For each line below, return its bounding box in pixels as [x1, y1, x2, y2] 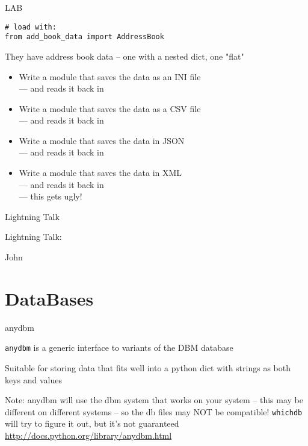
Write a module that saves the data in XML [19, 166, 182, 179]
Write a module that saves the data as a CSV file [19, 102, 201, 115]
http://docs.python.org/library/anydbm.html [5, 429, 172, 442]
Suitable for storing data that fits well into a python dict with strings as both [5, 362, 291, 374]
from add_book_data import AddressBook [5, 33, 164, 42]
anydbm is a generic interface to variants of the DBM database [5, 341, 233, 354]
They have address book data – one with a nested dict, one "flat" [5, 49, 244, 62]
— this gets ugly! [19, 190, 82, 203]
